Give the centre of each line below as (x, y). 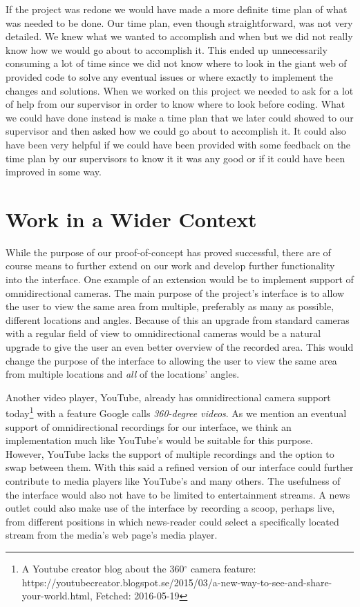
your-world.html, (57, 596)
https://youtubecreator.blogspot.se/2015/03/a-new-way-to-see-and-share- (177, 582)
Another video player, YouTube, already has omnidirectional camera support (168, 397)
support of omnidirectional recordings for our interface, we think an (149, 426)
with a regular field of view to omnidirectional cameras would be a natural (163, 333)
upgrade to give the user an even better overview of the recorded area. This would (180, 347)
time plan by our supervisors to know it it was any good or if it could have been (176, 158)
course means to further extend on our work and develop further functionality (170, 266)
